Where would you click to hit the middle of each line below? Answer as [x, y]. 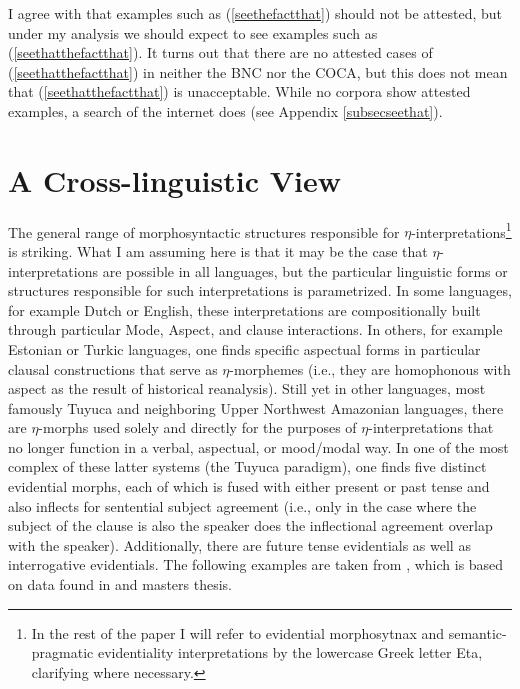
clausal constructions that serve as [113, 368]
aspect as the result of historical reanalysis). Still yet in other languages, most [247, 388]
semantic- [477, 632]
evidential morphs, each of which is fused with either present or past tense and [249, 486]
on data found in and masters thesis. [120, 584]
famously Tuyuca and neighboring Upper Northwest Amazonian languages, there [256, 407]
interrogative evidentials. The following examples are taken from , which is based [256, 564]
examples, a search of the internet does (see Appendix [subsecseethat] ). [225, 110]
